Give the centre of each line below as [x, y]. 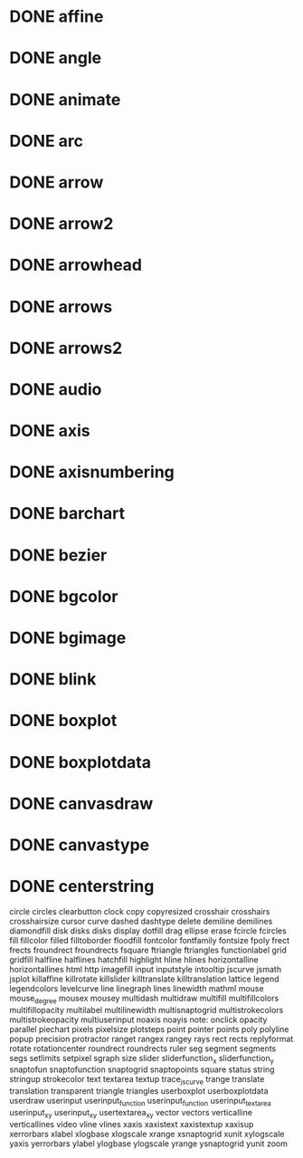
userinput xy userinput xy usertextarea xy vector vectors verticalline [131, 1114]
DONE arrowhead [76, 265]
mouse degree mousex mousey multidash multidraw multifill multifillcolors [144, 999]
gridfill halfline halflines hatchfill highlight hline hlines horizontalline [134, 959]
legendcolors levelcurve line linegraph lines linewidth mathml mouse [137, 988]
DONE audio [56, 389]
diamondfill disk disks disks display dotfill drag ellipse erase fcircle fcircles [148, 931]
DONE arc [47, 141]
